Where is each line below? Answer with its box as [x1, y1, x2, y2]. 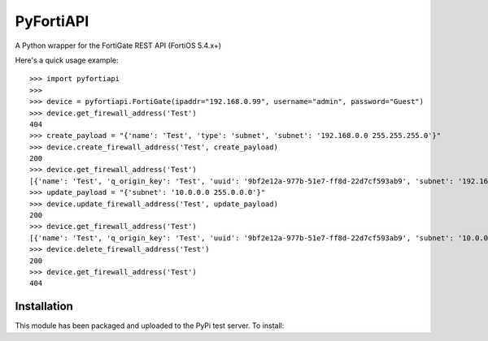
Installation [15, 300, 73, 313]
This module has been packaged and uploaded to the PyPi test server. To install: [15, 321, 285, 330]
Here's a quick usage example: [15, 55, 119, 65]
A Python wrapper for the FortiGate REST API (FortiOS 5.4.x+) [15, 41, 222, 50]
